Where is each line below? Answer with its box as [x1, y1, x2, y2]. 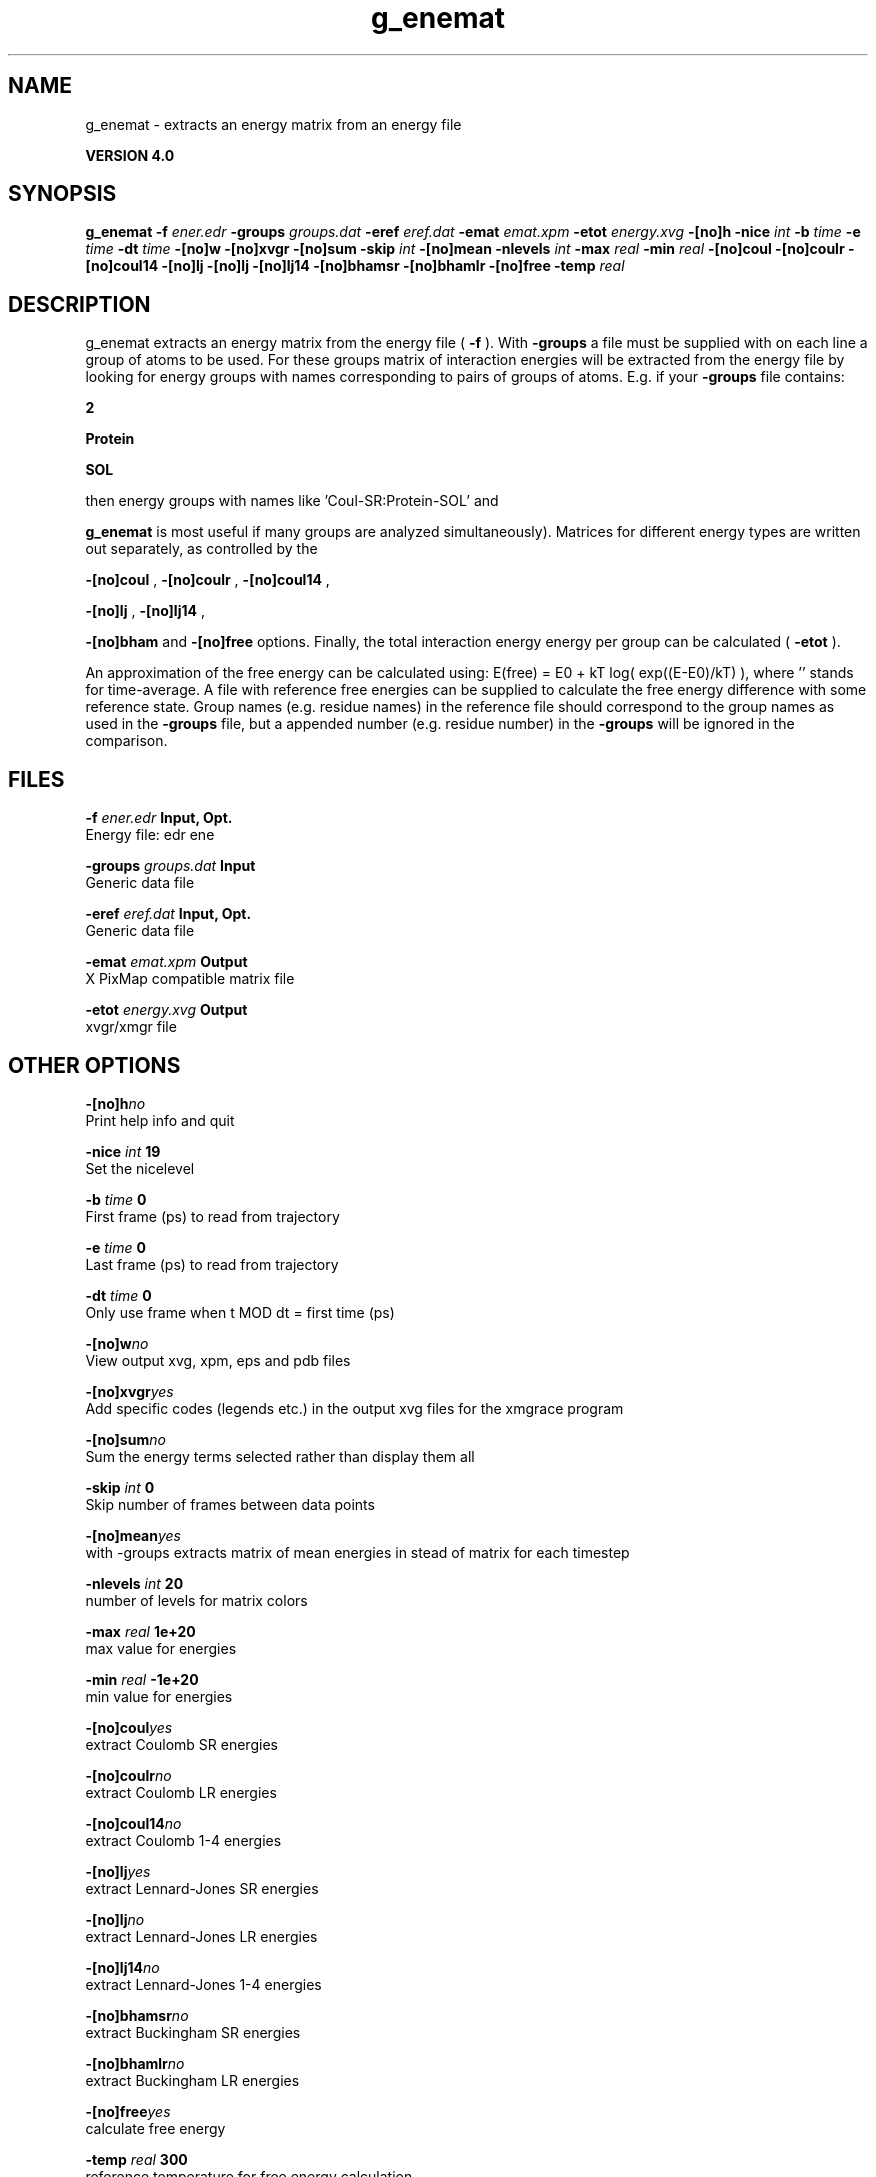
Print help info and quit [85, 1111, 235, 1129]
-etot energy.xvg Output [85, 1001, 248, 1019]
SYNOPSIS [8, 181, 117, 207]
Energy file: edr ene [85, 826, 215, 844]
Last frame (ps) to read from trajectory [85, 1255, 339, 1273]
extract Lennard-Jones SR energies [85, 1879, 319, 1897]
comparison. [85, 732, 168, 750]
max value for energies [85, 1639, 237, 1657]
